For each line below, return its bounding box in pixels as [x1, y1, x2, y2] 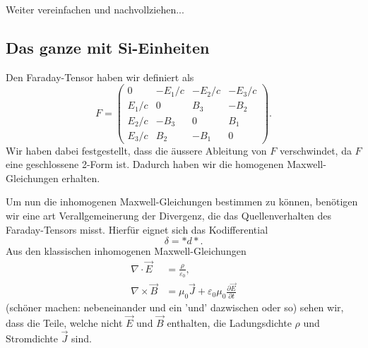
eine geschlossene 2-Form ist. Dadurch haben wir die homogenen [6, 157, 284, 172]
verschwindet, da [279, 143, 352, 157]
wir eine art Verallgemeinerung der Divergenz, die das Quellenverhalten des [6, 208, 332, 222]
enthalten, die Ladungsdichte [167, 315, 292, 330]
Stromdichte [6, 330, 58, 345]
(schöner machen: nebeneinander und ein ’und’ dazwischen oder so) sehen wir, [6, 300, 344, 315]
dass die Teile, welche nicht [6, 315, 123, 330]
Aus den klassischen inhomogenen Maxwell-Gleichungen [6, 244, 247, 258]
